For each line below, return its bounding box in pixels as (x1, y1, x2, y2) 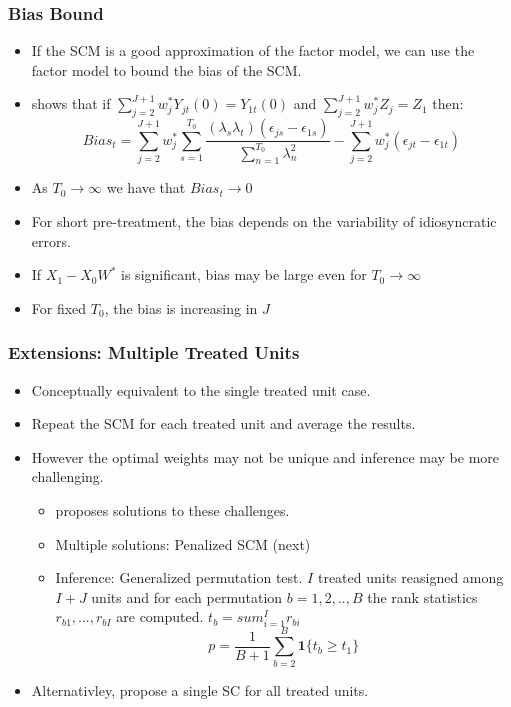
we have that (106, 177, 186, 198)
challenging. (31, 466, 104, 487)
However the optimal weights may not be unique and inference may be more (31, 446, 500, 467)
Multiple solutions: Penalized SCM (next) (55, 533, 311, 554)
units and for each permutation (91, 586, 283, 607)
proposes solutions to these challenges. (55, 499, 290, 520)
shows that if (31, 93, 111, 114)
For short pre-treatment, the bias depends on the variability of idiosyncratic (31, 210, 497, 231)
